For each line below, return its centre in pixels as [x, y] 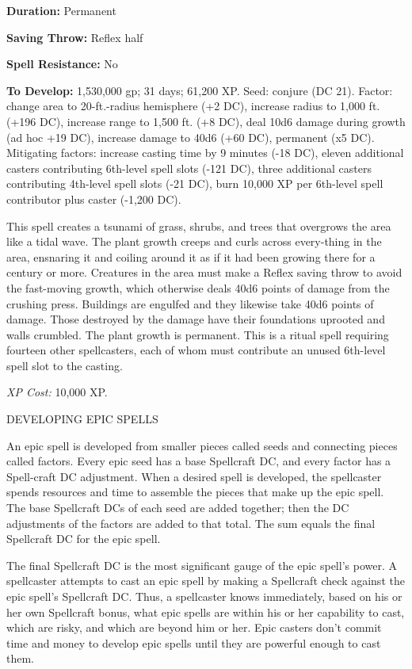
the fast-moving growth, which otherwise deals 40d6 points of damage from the [198, 287]
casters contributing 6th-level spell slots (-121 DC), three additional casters [189, 168]
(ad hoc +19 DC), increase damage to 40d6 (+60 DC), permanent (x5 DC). [191, 137]
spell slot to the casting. [65, 365]
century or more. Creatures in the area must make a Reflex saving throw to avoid [204, 272]
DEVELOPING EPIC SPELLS [82, 419]
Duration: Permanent [61, 10]
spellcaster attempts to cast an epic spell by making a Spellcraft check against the [206, 581]
